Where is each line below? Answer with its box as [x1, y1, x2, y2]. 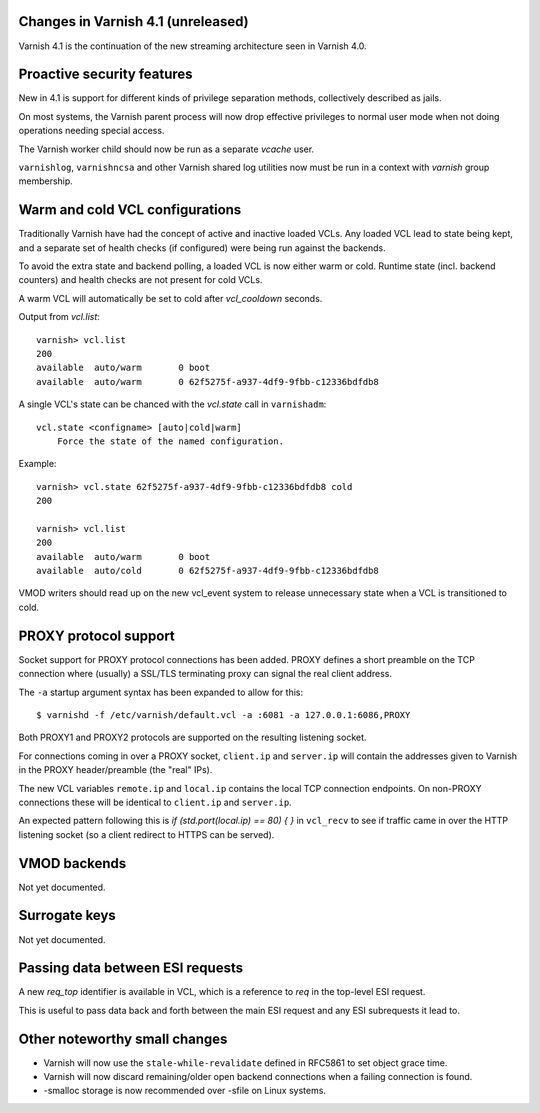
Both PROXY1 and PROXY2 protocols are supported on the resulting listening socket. [18, 731, 367, 744]
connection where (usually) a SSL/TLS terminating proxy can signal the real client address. [18, 668, 393, 680]
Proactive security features [18, 66, 194, 83]
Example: [18, 458, 57, 470]
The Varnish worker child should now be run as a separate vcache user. [18, 143, 315, 155]
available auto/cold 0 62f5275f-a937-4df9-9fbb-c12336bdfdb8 [36, 565, 379, 577]
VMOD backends [18, 855, 127, 872]
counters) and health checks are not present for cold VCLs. [18, 274, 263, 286]
